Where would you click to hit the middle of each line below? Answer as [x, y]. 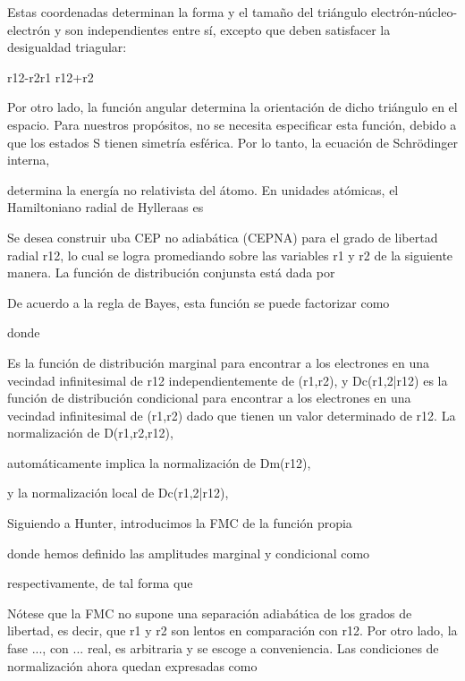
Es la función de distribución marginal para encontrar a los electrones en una [219, 362]
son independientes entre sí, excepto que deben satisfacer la [228, 29]
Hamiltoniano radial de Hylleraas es [106, 207]
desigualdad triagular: [67, 47]
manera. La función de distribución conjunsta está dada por [171, 272]
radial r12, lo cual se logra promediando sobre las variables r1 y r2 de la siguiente [230, 255]
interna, [29, 160]
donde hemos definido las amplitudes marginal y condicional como [189, 553]
